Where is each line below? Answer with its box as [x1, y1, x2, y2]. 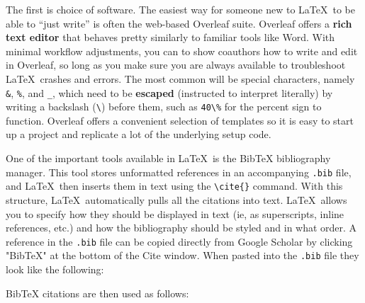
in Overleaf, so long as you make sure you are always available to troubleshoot [6, 57, 346, 72]
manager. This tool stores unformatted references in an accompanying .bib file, [6, 164, 352, 179]
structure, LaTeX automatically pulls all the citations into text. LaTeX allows [6, 192, 347, 207]
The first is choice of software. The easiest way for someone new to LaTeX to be [6, 2, 355, 16]
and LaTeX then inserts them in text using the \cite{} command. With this [6, 178, 343, 193]
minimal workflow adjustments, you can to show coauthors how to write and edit [6, 43, 358, 58]
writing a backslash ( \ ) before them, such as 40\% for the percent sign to [6, 99, 322, 114]
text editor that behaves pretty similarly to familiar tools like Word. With [6, 30, 335, 45]
